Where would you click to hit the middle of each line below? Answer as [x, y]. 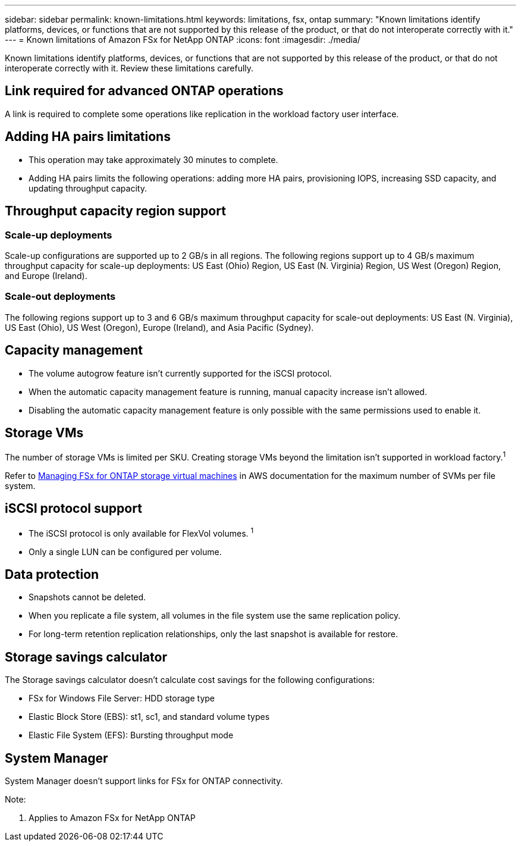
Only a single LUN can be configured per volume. [125, 552]
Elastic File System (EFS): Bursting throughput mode [131, 735]
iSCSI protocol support [73, 509]
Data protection [52, 574]
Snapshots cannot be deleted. [87, 597]
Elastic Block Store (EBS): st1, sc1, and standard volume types [149, 717]
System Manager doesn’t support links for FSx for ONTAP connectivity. [144, 781]
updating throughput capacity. [88, 188]
